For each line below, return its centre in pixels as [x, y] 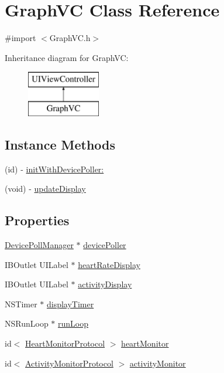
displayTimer [70, 304]
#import [20, 38]
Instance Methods [60, 144]
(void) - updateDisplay [45, 189]
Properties [37, 220]
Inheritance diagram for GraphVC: [67, 57]
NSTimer [21, 304]
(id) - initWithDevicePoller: [54, 169]
